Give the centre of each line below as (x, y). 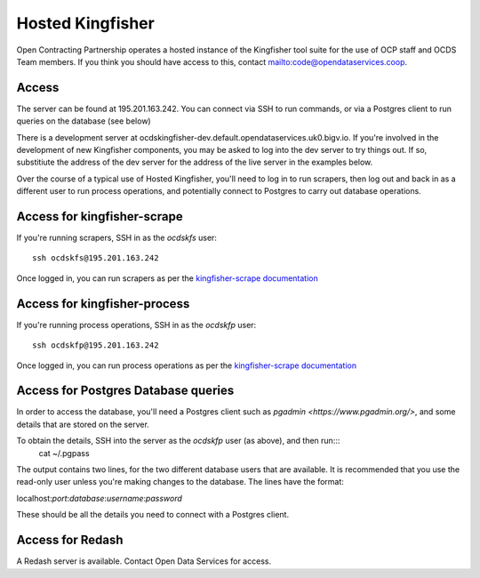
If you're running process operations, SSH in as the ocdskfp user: (136, 325)
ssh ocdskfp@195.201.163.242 (96, 345)
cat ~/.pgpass (64, 453)
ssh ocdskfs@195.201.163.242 (96, 258)
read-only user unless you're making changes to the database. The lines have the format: (180, 482)
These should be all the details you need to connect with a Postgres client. (152, 515)
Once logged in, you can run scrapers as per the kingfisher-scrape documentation (168, 278)
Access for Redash (70, 540)
